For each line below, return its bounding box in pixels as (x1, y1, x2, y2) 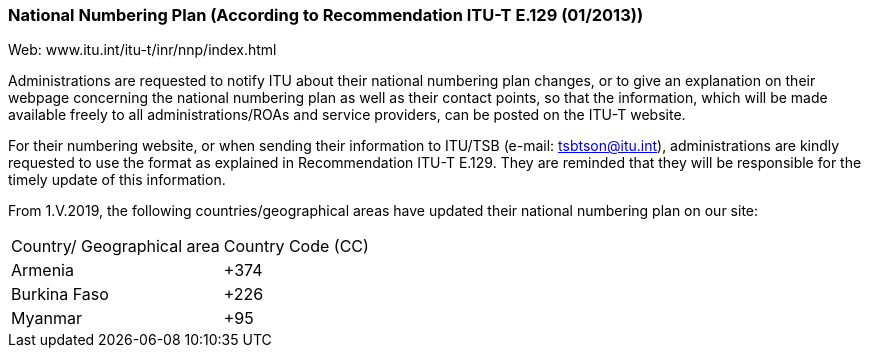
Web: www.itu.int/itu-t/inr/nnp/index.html (8, 41, 277, 59)
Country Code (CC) (223, 236, 369, 257)
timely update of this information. (8, 171, 226, 189)
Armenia (11, 260, 74, 281)
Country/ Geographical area (11, 236, 220, 257)
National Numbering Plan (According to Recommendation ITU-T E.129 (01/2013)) (8, 5, 644, 25)
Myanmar (11, 308, 82, 329)
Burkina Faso (11, 284, 109, 305)
